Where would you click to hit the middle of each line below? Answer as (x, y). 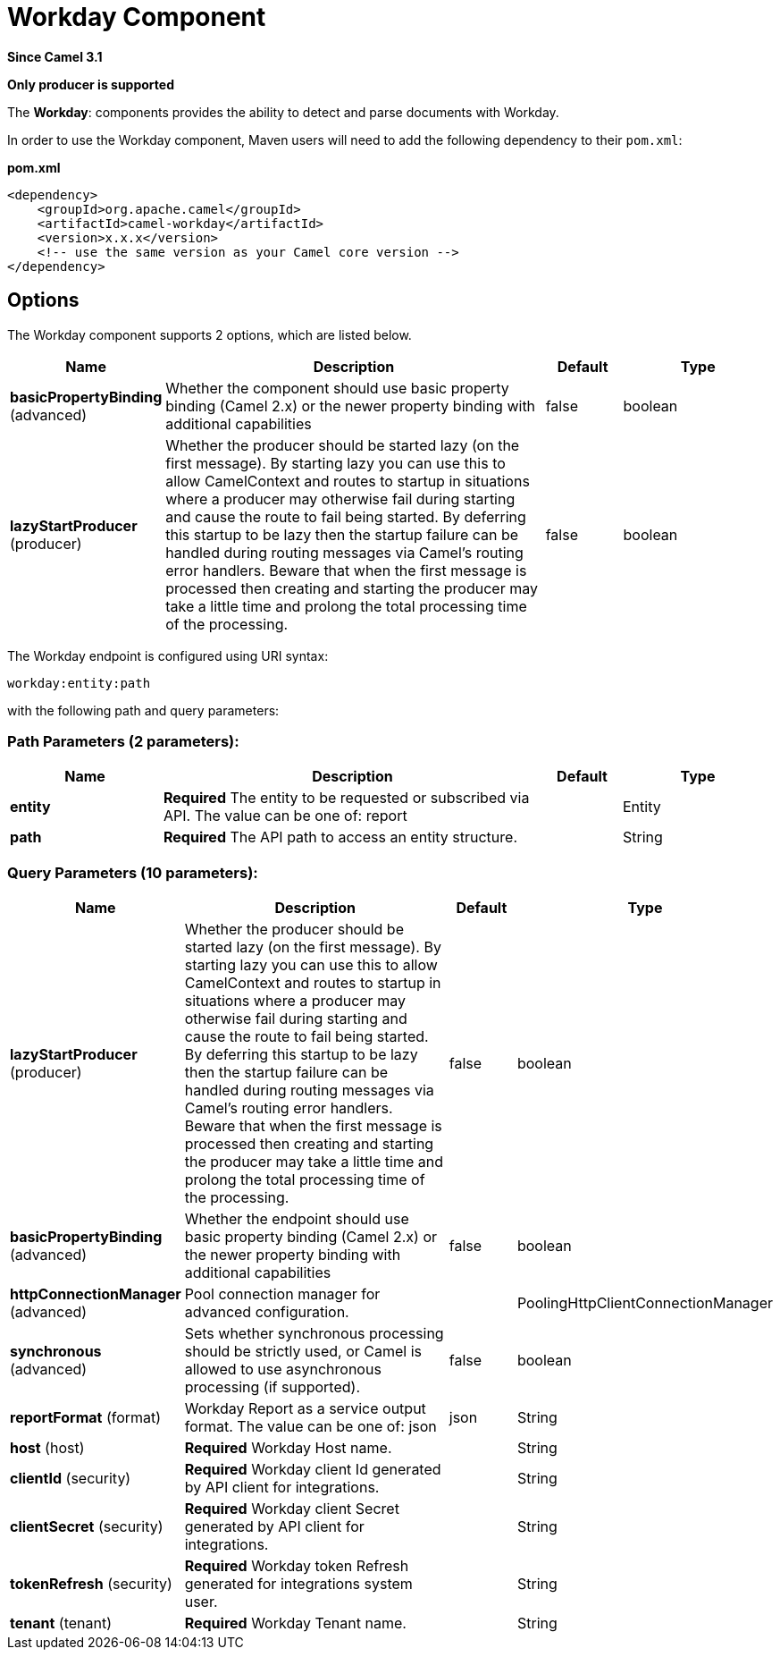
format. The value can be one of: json (310, 1427)
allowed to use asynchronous (283, 1370)
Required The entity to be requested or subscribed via (347, 798)
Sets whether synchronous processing (314, 1334)
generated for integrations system (298, 1584)
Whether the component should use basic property (337, 388)
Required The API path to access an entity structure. (340, 837)
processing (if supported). (272, 1387)
